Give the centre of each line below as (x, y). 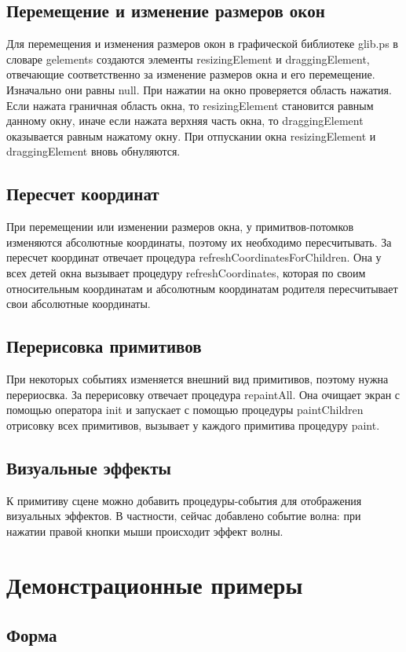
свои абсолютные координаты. (79, 304)
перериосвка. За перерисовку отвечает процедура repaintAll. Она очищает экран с (203, 394)
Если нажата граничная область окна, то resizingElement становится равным (190, 105)
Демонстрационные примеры (155, 585)
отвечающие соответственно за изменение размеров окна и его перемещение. (191, 74)
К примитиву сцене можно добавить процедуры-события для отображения (184, 500)
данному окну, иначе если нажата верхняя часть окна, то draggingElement (185, 121)
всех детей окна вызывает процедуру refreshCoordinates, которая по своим (186, 272)
